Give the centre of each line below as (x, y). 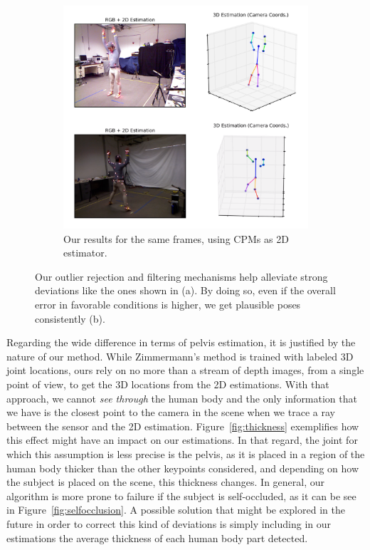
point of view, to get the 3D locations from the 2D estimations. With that (168, 384)
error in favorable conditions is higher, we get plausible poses (168, 305)
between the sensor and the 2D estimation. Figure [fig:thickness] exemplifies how (183, 426)
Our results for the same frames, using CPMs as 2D (176, 238)
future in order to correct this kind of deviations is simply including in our (169, 523)
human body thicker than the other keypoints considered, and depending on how (183, 468)
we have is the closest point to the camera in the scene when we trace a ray (171, 412)
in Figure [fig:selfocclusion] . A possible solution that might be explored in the (176, 510)
